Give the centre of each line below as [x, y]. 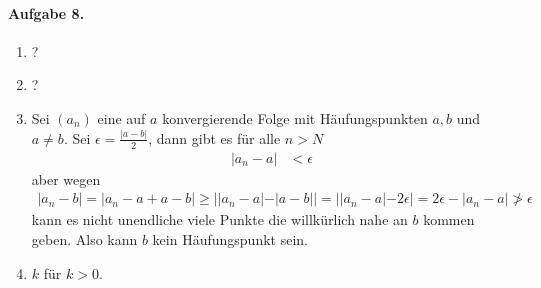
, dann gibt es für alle [214, 137]
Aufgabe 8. [46, 12]
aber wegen [66, 178]
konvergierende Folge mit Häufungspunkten [295, 117]
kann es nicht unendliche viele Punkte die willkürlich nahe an [219, 219]
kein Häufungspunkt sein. [230, 238]
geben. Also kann [84, 238]
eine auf [121, 117]
